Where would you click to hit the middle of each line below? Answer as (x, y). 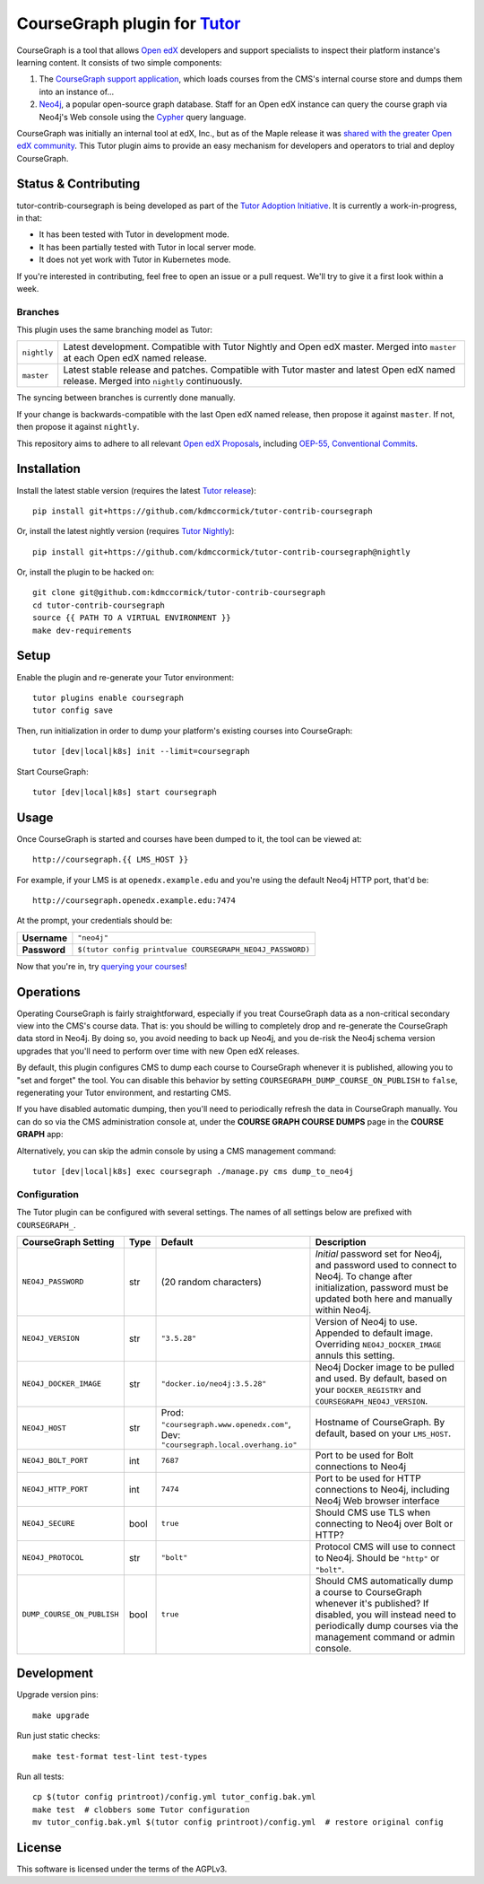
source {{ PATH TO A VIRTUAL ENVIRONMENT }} (132, 618)
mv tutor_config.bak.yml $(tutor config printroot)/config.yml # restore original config (238, 1823)
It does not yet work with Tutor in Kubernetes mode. (135, 259)
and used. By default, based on (381, 1378)
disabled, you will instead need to (386, 1614)
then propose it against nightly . (78, 427)
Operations (48, 992)
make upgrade (61, 1715)
